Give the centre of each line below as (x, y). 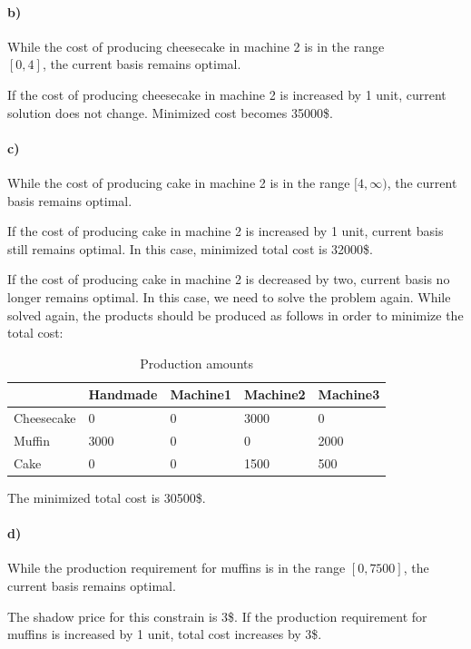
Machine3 (349, 394)
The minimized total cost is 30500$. (107, 497)
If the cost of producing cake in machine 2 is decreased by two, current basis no (229, 279)
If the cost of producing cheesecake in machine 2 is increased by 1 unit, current (227, 94)
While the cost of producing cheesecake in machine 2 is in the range (196, 46)
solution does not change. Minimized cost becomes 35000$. (170, 112)
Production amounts (196, 363)
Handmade (123, 394)
